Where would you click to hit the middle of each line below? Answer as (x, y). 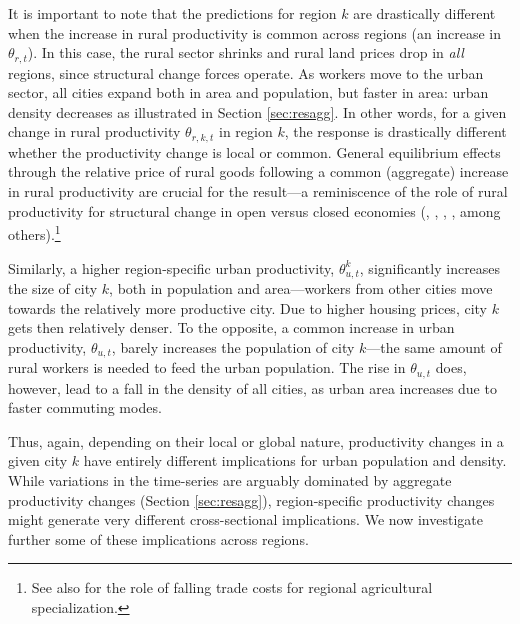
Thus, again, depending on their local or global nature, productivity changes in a (256, 440)
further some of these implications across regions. (158, 538)
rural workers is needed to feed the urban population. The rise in (207, 367)
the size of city (53, 287)
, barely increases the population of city (233, 346)
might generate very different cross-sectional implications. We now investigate (245, 519)
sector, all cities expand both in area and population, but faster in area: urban (248, 92)
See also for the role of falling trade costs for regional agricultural (232, 587)
